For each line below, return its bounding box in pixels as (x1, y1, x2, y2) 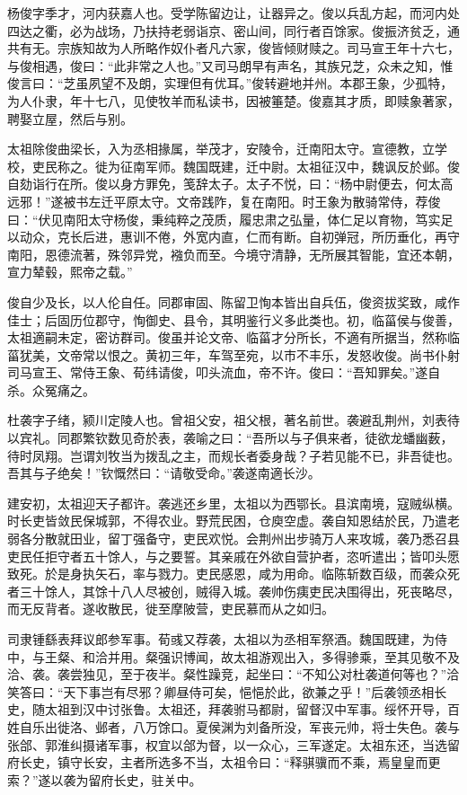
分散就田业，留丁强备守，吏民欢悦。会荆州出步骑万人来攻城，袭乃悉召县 (31, 529, 460, 548)
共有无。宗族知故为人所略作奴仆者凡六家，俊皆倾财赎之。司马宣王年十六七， (7, 39, 460, 57)
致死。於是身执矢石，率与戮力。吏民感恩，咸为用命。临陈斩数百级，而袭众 (7, 564, 447, 583)
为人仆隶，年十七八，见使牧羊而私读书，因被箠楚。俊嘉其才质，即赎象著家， (7, 91, 460, 110)
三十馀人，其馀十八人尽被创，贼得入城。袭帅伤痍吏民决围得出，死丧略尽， (19, 581, 460, 600)
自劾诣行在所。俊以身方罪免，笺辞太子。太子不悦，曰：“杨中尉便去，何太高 (7, 174, 454, 193)
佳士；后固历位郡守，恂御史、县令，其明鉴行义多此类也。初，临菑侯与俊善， (7, 310, 460, 329)
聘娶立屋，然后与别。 (7, 109, 133, 128)
